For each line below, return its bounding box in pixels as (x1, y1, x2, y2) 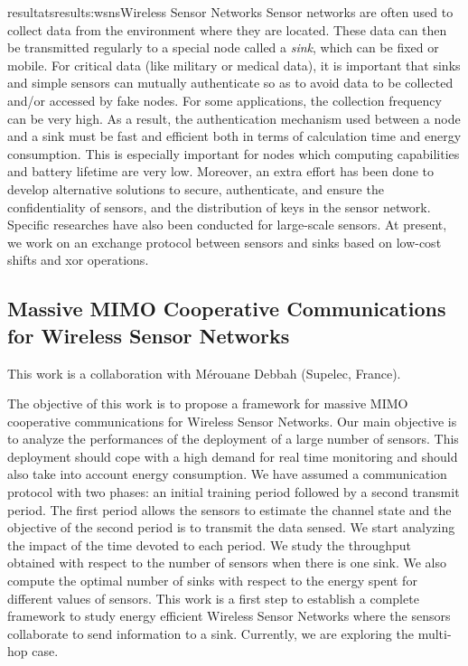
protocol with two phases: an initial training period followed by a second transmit (7, 483, 460, 502)
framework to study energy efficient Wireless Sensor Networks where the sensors (7, 606, 451, 625)
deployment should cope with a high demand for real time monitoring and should (7, 446, 458, 465)
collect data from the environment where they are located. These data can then (7, 20, 447, 39)
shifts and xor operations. (7, 250, 149, 269)
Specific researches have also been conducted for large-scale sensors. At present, (7, 215, 447, 234)
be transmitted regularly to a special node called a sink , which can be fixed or (7, 38, 439, 57)
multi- (417, 624, 452, 643)
